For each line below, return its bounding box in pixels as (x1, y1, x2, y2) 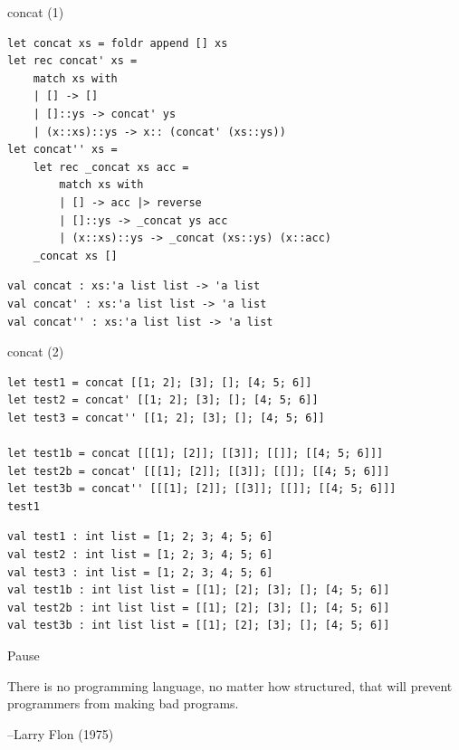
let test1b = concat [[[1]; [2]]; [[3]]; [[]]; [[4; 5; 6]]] (7, 447, 384, 460)
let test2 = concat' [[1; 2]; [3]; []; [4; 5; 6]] (7, 394, 319, 407)
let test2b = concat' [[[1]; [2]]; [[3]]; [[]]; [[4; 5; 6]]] (7, 464, 390, 478)
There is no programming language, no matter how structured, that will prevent (7, 676, 453, 695)
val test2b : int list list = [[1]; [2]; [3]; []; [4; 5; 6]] (7, 601, 390, 614)
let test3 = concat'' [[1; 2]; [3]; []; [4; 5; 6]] (7, 411, 325, 424)
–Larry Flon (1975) (7, 724, 114, 743)
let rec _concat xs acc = (33, 160, 189, 174)
